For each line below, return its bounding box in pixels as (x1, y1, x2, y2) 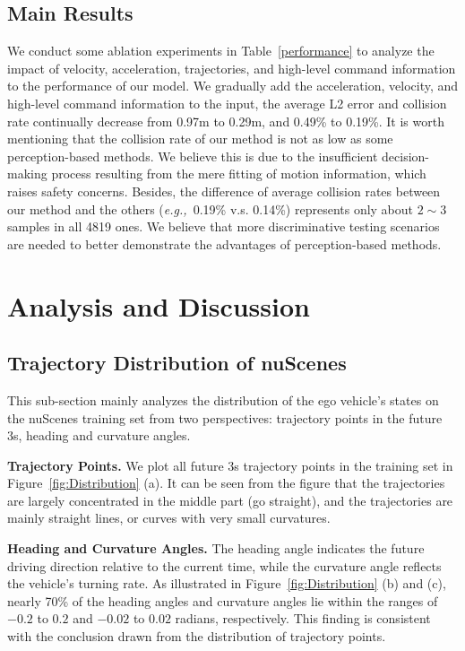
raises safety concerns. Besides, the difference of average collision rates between (7, 181, 441, 200)
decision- (382, 146, 430, 165)
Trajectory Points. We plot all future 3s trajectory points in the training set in (7, 456, 453, 474)
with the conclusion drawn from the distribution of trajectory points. (7, 627, 386, 646)
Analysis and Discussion (7, 287, 310, 324)
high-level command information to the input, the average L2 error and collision (7, 93, 447, 112)
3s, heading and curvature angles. (7, 426, 191, 445)
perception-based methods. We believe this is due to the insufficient (7, 146, 378, 165)
